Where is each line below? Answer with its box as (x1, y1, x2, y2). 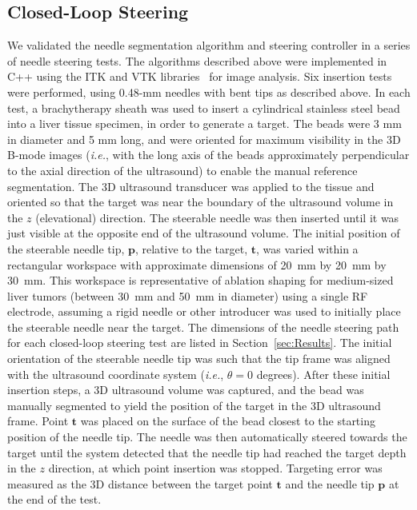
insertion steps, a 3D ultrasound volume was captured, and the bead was (7, 381, 364, 398)
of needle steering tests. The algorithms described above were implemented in (7, 52, 387, 69)
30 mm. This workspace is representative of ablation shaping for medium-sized (7, 272, 394, 289)
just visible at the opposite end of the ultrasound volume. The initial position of (7, 225, 400, 241)
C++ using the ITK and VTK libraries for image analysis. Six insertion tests (7, 68, 392, 85)
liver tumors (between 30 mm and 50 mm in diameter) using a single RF (7, 287, 368, 304)
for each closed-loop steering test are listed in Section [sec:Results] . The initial (7, 334, 392, 351)
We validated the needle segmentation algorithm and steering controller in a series (7, 37, 411, 54)
